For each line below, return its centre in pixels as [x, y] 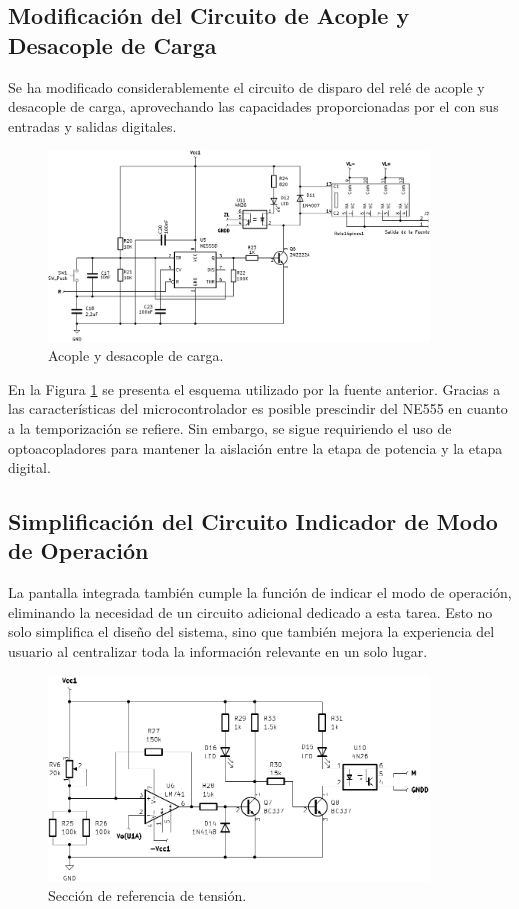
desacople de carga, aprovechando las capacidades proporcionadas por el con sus [253, 106]
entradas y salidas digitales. [92, 125]
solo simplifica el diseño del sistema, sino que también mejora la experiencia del [251, 631]
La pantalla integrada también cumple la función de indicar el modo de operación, [260, 592]
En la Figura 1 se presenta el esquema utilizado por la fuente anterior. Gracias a [254, 388]
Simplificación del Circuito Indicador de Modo [253, 521]
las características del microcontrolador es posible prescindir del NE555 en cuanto [258, 408]
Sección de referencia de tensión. [147, 895]
